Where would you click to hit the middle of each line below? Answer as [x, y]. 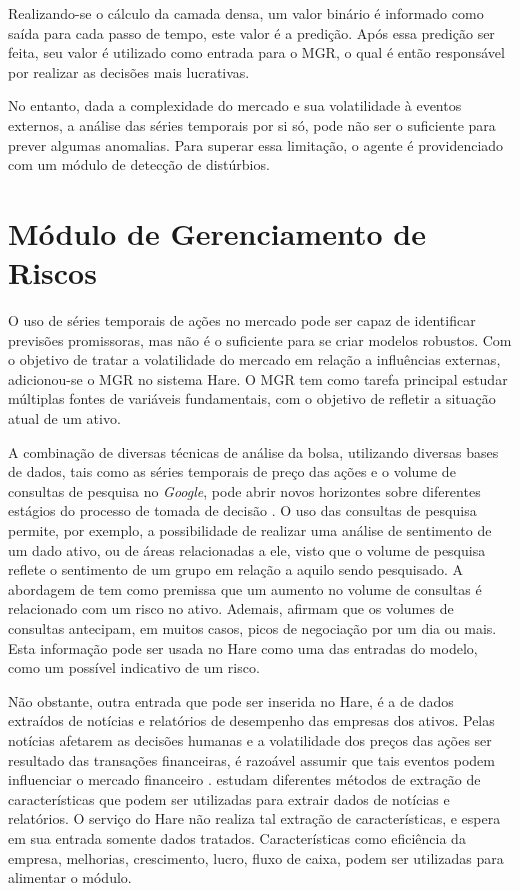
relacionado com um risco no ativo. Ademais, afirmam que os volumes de [231, 608]
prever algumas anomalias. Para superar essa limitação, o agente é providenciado [256, 144]
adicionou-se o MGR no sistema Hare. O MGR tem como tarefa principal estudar [258, 378]
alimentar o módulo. [70, 877]
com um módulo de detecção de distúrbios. [139, 164]
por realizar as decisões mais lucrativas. [129, 71]
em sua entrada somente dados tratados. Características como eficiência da [237, 837]
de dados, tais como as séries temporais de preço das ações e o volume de [232, 471]
